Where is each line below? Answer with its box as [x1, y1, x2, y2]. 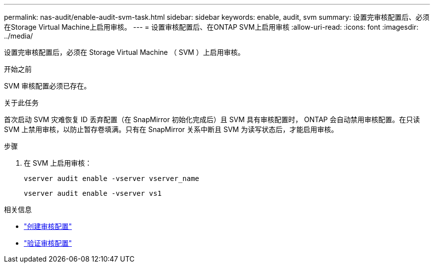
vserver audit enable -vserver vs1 [24, 189, 162, 197]
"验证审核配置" [24, 239, 72, 247]
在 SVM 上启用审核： [24, 159, 92, 167]
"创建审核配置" [24, 222, 72, 230]
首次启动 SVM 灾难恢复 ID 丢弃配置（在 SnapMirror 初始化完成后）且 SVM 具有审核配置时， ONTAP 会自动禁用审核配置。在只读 [4, 115, 420, 124]
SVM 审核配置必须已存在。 [4, 82, 91, 90]
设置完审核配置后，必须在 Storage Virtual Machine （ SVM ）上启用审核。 [4, 48, 245, 56]
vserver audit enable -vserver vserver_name [24, 175, 200, 182]
